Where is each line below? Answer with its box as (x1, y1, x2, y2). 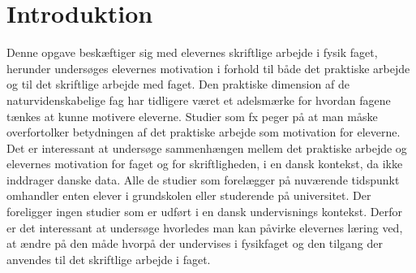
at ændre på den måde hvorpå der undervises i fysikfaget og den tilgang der (6, 235, 384, 252)
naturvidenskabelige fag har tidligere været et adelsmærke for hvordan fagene (6, 91, 391, 108)
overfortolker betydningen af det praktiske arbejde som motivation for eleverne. (6, 123, 401, 141)
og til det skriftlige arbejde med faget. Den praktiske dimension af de (6, 76, 350, 93)
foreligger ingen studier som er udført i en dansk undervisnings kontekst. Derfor (6, 203, 402, 220)
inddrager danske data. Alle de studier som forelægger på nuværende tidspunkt (6, 171, 400, 188)
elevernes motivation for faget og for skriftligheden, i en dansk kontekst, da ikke (6, 155, 403, 172)
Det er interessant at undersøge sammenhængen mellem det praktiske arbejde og (6, 139, 407, 156)
